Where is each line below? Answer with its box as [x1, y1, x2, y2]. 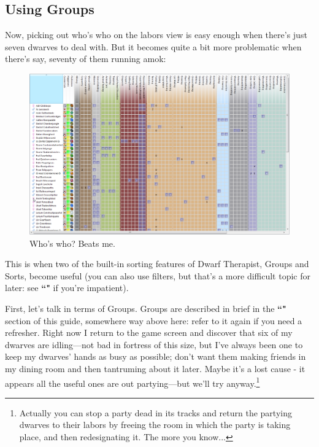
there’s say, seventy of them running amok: [5, 52, 166, 65]
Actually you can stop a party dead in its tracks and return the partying [19, 406, 292, 419]
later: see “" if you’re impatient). [5, 281, 129, 294]
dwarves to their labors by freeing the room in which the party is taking [19, 418, 291, 431]
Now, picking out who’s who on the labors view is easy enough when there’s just [5, 28, 307, 41]
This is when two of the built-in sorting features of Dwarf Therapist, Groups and [5, 257, 309, 270]
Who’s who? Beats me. [29, 236, 115, 249]
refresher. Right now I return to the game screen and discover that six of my [5, 326, 293, 339]
